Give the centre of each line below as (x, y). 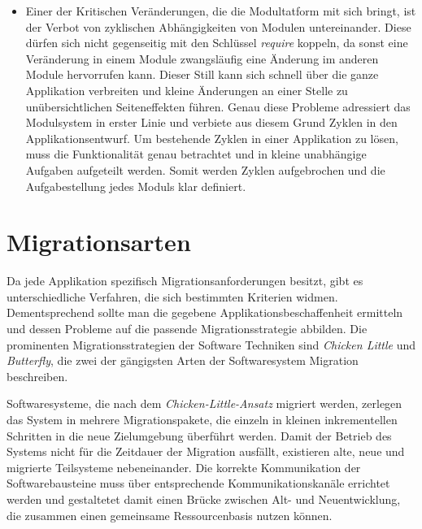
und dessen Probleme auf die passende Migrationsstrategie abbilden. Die (187, 329)
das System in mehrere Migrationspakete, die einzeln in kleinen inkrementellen (202, 419)
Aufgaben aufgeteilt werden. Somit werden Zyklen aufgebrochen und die (205, 169)
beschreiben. (37, 376)
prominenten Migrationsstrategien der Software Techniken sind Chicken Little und (211, 344)
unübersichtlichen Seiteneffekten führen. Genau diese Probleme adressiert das (218, 106)
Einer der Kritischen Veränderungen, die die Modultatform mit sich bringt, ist (221, 11)
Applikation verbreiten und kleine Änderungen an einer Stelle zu (187, 90)
